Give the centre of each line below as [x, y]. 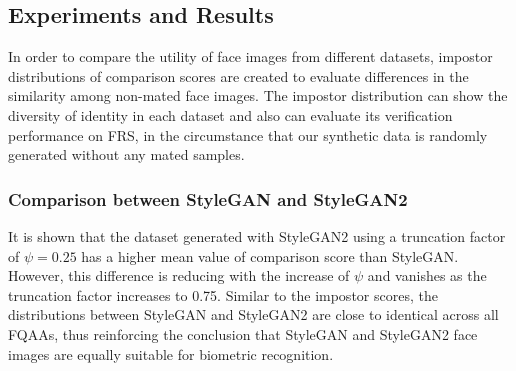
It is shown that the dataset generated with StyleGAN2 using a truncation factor [257, 235]
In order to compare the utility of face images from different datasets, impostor [250, 56]
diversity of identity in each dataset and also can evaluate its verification [230, 114]
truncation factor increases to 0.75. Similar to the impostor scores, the [223, 294]
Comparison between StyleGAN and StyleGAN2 [208, 198]
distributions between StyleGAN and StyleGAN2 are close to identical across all [253, 314]
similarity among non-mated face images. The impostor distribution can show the [258, 95]
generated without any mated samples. [126, 154]
